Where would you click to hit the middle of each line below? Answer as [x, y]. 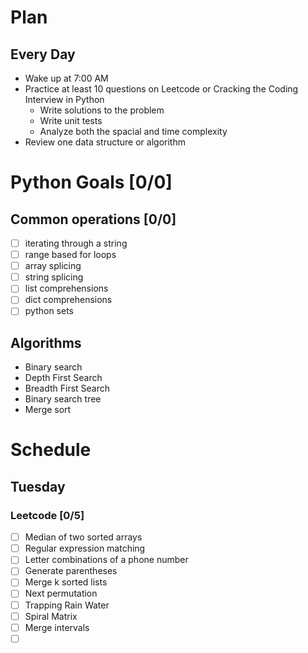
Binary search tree [63, 399]
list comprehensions [66, 288]
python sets [49, 311]
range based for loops [70, 255]
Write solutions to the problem [102, 110]
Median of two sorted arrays [83, 537]
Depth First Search [63, 378]
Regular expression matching [85, 548]
